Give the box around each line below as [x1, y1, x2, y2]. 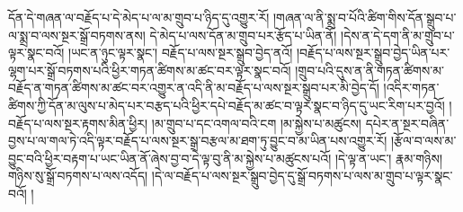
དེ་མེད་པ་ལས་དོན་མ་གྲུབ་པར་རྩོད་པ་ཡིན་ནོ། [149, 25, 337, 44]
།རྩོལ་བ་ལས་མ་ [390, 131, 457, 150]
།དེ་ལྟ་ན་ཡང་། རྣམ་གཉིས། [334, 148, 443, 167]
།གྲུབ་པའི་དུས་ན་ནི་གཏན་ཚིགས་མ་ [295, 60, 444, 79]
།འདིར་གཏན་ [383, 78, 440, 97]
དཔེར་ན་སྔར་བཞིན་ [365, 113, 450, 132]
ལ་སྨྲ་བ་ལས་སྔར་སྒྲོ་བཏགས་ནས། [8, 25, 146, 44]
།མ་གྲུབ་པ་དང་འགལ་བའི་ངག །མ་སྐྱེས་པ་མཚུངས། [151, 113, 361, 132]
